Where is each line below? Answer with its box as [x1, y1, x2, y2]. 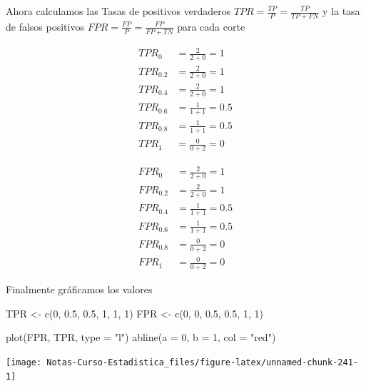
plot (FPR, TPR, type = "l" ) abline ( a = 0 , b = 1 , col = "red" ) [6, 330, 276, 345]
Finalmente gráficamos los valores [6, 282, 153, 297]
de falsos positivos [6, 19, 84, 34]
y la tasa [322, 4, 360, 18]
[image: [6, 357, 42, 367]
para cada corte [177, 19, 245, 34]
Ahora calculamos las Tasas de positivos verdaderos [6, 4, 231, 18]
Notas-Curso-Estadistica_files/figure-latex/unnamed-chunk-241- [46, 357, 358, 367]
